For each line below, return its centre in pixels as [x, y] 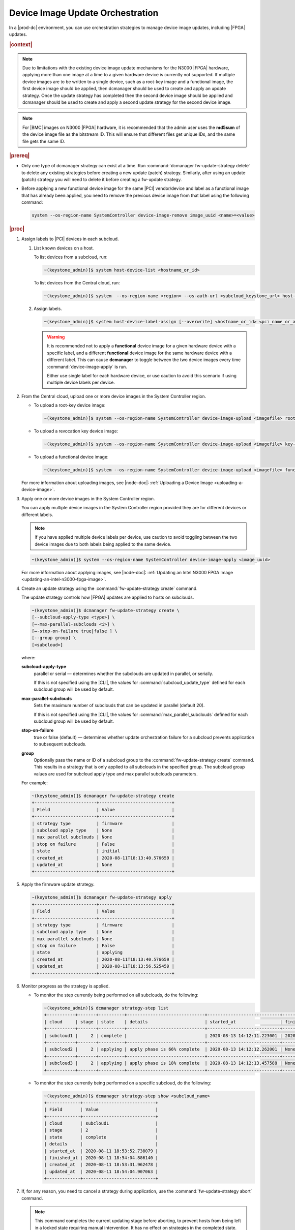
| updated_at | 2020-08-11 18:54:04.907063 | [101, 1171]
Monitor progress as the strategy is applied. [66, 986]
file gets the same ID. [44, 141]
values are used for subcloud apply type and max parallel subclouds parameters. [116, 774]
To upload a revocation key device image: [76, 431]
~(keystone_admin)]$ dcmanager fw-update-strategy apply [102, 897]
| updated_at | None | [103, 865]
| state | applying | [103, 953]
